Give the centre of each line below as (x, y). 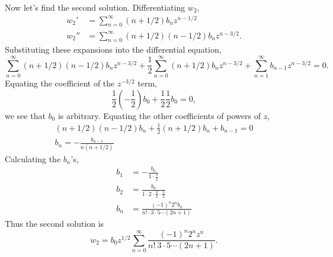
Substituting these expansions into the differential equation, (113, 49)
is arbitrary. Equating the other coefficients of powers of (159, 115)
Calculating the (33, 158)
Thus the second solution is (55, 224)
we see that (25, 115)
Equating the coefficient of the (60, 83)
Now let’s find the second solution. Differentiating (95, 7)
